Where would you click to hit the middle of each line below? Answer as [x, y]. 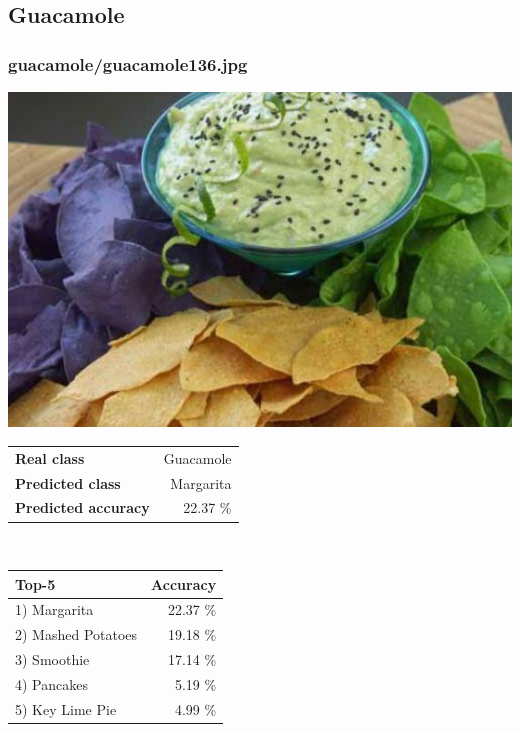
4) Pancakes [51, 683]
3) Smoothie [52, 659]
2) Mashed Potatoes [76, 634]
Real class [50, 457]
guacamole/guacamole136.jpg [128, 63]
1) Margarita [54, 609]
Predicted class [68, 482]
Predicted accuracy [82, 507]
